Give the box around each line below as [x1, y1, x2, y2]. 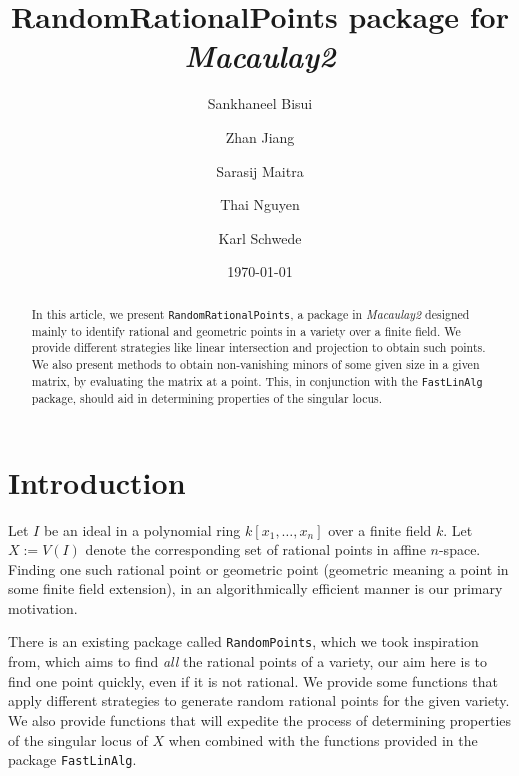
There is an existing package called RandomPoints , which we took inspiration [8, 631, 479, 652]
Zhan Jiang [225, 126, 295, 147]
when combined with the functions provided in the [168, 729, 478, 750]
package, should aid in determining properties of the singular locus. [31, 389, 383, 406]
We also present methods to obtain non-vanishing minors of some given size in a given [31, 356, 480, 373]
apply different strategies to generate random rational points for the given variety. [8, 690, 510, 711]
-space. [438, 539, 481, 560]
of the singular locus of [8, 729, 148, 750]
